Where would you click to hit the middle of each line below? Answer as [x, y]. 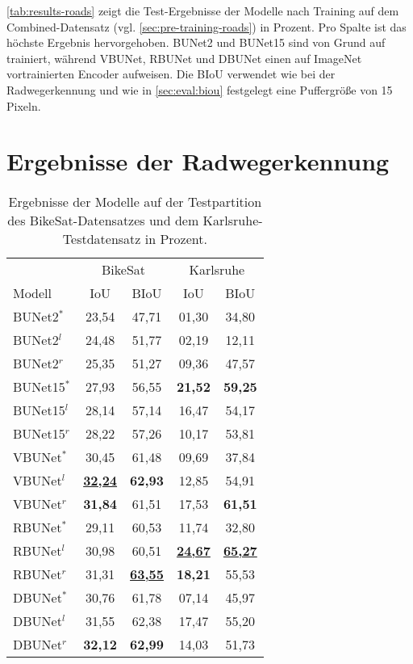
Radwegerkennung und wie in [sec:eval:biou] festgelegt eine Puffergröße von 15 [200, 89]
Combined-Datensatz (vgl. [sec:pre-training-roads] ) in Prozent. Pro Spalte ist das [206, 26]
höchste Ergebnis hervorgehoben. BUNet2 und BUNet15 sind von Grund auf [196, 42]
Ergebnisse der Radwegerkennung [198, 161]
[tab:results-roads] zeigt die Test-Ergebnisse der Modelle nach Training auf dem [203, 11]
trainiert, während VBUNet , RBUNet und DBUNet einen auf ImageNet [184, 58]
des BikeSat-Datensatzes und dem [103, 221]
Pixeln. [24, 105]
